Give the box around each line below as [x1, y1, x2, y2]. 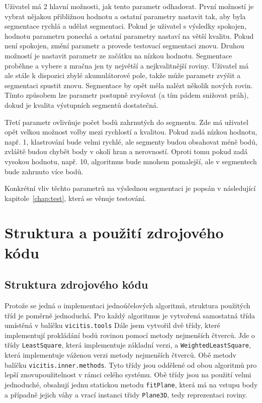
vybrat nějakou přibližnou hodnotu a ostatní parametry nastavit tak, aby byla [5, 11, 246, 21]
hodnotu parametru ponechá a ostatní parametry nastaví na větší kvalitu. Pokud [5, 30, 254, 41]
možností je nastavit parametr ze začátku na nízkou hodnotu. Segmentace [5, 50, 232, 60]
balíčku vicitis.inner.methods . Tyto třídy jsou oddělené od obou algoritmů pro [5, 359, 257, 370]
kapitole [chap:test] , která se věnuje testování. [5, 192, 146, 203]
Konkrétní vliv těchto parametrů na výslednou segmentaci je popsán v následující [5, 183, 256, 193]
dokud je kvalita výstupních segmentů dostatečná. [5, 99, 158, 110]
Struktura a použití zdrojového [5, 222, 224, 243]
